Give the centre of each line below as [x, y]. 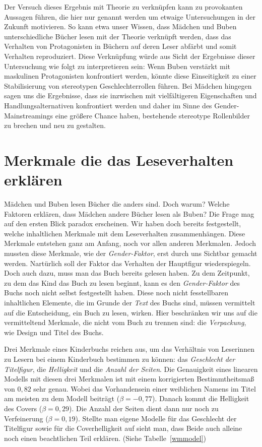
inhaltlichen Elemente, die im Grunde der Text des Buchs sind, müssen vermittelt [130, 302]
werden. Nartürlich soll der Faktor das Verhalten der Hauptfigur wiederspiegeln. [127, 263]
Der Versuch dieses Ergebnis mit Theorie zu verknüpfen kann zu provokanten [123, 7]
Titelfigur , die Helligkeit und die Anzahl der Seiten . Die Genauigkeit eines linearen [131, 369]
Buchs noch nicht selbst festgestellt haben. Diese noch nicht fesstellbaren [116, 293]
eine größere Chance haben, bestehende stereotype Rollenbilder [152, 115]
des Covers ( [23, 408]
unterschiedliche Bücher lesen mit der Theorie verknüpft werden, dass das [118, 36]
